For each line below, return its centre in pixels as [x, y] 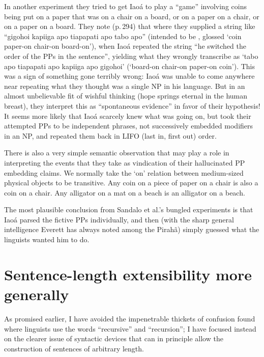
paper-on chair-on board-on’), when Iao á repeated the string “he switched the [125, 46]
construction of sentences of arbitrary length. [74, 348]
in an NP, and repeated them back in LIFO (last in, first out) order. [110, 135]
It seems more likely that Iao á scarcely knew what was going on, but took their [128, 116]
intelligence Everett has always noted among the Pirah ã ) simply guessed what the [132, 229]
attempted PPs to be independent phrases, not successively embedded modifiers [129, 126]
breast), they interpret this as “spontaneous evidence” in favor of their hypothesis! [132, 105]
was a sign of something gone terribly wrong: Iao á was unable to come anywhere [129, 76]
